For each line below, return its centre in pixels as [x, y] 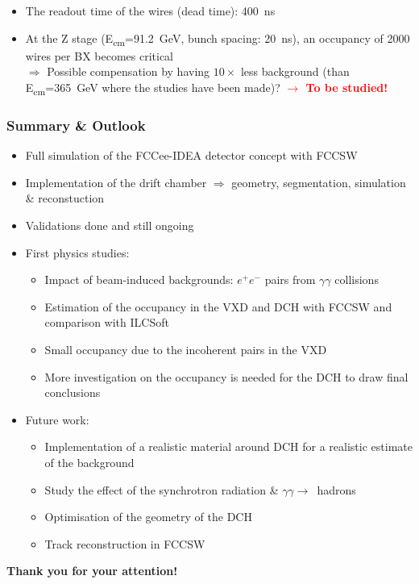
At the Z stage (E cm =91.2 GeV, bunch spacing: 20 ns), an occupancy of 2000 [218, 39]
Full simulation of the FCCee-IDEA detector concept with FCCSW [191, 155]
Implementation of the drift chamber [116, 182]
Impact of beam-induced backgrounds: [139, 279]
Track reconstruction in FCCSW [125, 543]
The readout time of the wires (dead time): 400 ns [150, 10]
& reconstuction [65, 198]
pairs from [290, 279]
